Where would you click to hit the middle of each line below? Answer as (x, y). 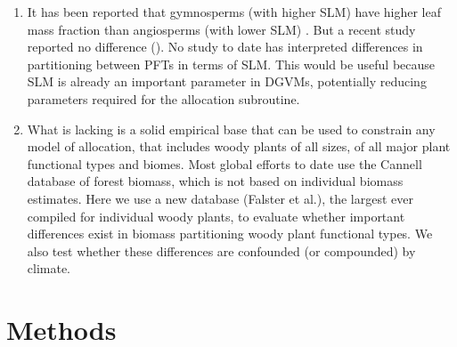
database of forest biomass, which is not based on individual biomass (215, 181)
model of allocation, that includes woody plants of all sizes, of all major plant (239, 146)
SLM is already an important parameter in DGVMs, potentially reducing (227, 81)
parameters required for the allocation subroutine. (163, 98)
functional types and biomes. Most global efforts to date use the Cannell (224, 163)
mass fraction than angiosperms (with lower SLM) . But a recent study (221, 29)
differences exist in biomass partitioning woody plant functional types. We (230, 234)
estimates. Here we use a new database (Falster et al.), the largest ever (220, 198)
